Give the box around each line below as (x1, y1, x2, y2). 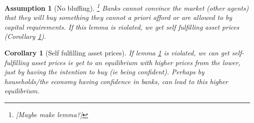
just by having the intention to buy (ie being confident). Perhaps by (4, 67, 205, 77)
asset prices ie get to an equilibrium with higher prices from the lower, (31, 57, 240, 67)
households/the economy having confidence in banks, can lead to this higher (4, 76, 228, 86)
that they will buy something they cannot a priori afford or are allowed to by (4, 12, 232, 22)
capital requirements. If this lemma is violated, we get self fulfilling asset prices (4, 21, 239, 32)
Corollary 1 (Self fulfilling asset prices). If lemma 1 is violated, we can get (4, 48, 230, 58)
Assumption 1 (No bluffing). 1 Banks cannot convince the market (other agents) (4, 1, 249, 13)
